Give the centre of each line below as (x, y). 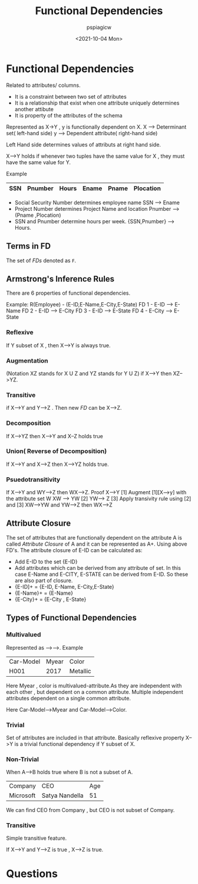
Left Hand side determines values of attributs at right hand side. (83, 144)
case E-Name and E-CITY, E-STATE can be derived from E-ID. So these (101, 574)
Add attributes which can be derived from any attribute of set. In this (98, 567)
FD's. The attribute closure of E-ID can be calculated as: (74, 550)
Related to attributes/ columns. (43, 85)
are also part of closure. (44, 580)
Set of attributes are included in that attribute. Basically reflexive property (95, 738)
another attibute (34, 109)
